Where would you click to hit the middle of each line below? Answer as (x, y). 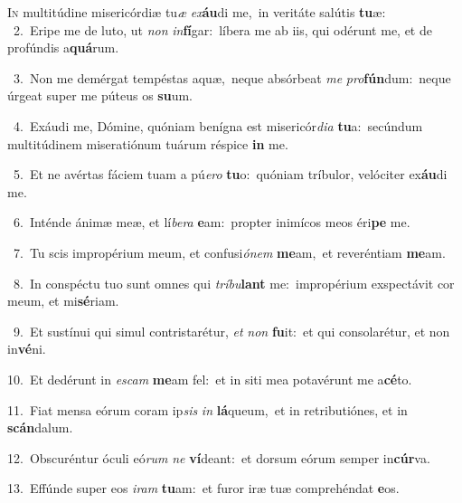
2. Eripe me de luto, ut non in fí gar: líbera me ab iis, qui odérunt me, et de (222, 29)
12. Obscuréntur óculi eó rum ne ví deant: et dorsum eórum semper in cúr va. (219, 457)
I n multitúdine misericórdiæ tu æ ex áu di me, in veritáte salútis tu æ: (197, 12)
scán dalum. (40, 427)
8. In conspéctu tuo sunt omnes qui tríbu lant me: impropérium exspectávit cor (234, 283)
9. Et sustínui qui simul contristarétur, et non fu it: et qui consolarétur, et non (231, 331)
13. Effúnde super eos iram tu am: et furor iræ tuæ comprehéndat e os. (203, 488)
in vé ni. (27, 349)
